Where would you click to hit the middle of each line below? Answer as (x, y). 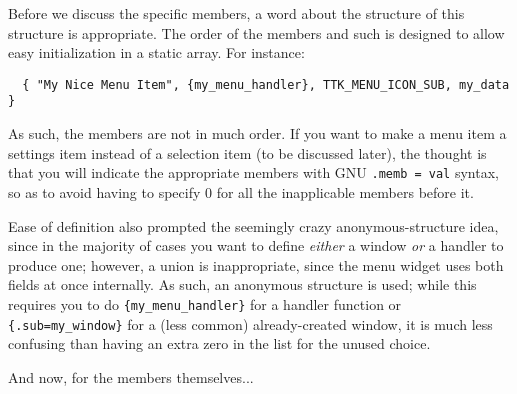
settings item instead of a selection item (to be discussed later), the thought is (247, 152)
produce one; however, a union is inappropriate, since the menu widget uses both (256, 264)
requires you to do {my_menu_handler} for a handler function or (205, 303)
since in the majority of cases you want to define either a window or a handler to (256, 245)
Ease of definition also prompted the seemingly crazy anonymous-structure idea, (253, 225)
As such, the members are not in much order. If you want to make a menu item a (257, 133)
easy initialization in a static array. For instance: (156, 52)
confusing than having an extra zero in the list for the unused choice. (219, 343)
